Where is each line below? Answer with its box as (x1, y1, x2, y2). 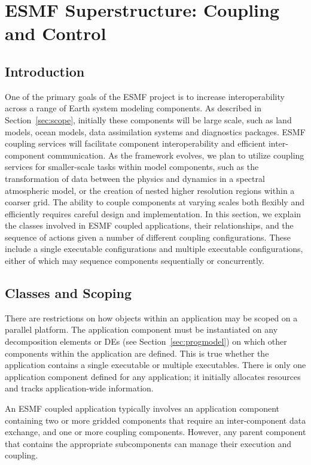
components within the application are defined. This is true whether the (5, 347, 269, 359)
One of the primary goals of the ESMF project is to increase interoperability (5, 90, 285, 102)
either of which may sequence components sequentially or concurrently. (5, 254, 264, 267)
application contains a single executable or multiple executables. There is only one (5, 358, 306, 371)
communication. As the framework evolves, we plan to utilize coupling (47, 148, 304, 161)
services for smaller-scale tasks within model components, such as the (5, 160, 259, 173)
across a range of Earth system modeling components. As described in (5, 102, 262, 114)
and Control (5, 21, 106, 45)
